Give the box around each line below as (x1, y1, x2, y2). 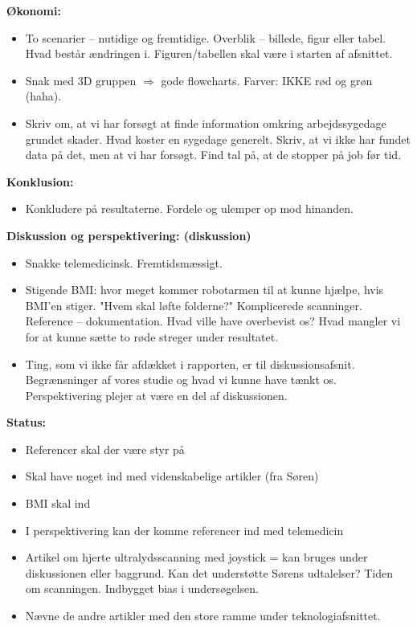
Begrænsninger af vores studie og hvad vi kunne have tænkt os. (25, 371, 337, 388)
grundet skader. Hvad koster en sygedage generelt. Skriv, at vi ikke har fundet (25, 130, 411, 147)
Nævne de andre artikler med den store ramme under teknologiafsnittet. (25, 607, 381, 624)
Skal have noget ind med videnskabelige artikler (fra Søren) (25, 468, 319, 484)
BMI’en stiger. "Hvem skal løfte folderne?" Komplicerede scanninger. (25, 296, 362, 313)
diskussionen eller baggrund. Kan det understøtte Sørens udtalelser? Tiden (25, 564, 394, 581)
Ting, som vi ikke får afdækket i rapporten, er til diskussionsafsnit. (25, 355, 355, 372)
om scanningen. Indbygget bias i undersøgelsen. (25, 580, 259, 597)
